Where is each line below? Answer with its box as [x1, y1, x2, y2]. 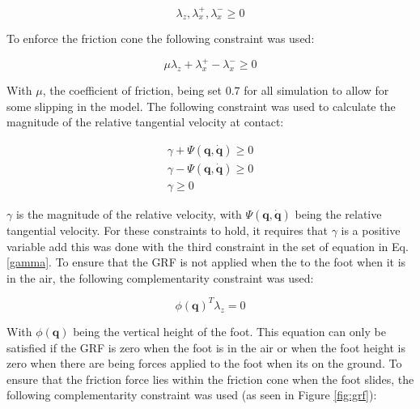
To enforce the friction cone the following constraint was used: [6, 30, 315, 47]
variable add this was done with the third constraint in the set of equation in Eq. [6, 237, 409, 254]
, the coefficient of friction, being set [42, 82, 223, 99]
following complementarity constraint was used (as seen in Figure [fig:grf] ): [6, 386, 377, 403]
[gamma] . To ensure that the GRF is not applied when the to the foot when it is [6, 253, 406, 271]
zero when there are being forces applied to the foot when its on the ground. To [6, 355, 402, 372]
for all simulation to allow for [244, 82, 389, 99]
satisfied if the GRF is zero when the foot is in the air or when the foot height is [6, 339, 405, 356]
